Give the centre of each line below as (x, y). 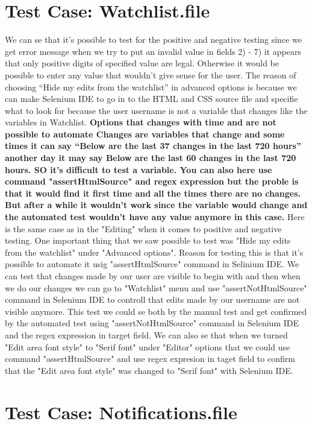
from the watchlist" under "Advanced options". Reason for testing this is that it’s (154, 252)
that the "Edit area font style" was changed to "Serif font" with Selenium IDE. (149, 370)
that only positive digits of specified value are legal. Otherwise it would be (142, 63)
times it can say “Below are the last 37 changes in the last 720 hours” (153, 146)
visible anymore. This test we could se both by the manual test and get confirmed (156, 311)
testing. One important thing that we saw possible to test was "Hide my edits (148, 240)
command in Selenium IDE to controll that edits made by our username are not (152, 299)
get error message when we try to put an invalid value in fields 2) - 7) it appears (153, 51)
